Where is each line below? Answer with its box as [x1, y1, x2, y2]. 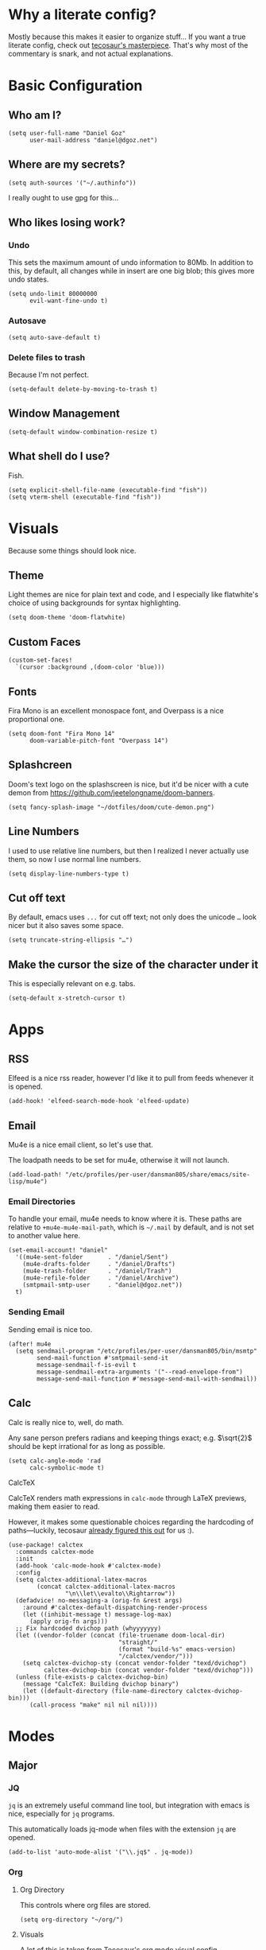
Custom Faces [8, 635, 81, 649]
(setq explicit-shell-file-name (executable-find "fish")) [8, 486, 208, 494]
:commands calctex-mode [15, 1548, 94, 1556]
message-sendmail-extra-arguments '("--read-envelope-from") [37, 1368, 244, 1376]
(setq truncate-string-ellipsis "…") [8, 936, 133, 944]
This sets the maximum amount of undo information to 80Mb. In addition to [8, 258, 254, 267]
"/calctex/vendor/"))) [118, 1652, 194, 1660]
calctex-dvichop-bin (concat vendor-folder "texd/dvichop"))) [43, 1666, 254, 1674]
